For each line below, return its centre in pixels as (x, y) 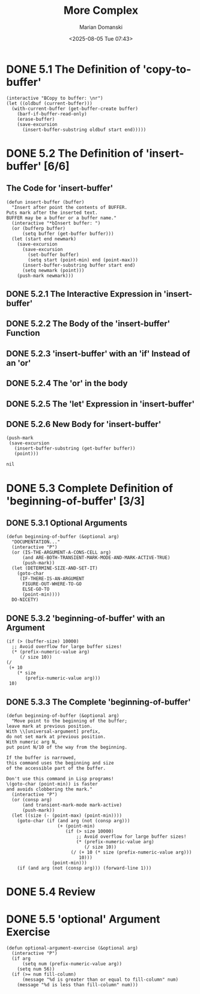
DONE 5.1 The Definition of (73, 69)
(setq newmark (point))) (53, 270)
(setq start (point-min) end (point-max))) (83, 260)
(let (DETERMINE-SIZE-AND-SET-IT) (55, 568)
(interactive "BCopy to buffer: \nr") (55, 98)
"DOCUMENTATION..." (36, 542)
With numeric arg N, (32, 742)
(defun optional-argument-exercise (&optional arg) (72, 948)
